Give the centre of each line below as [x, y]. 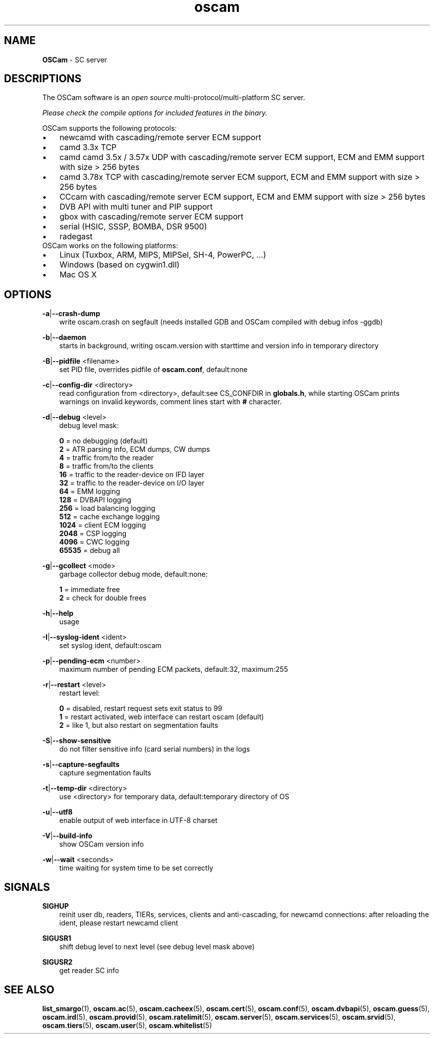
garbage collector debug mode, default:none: [134, 574]
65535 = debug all [89, 550]
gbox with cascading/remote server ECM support [152, 217]
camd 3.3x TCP [88, 147]
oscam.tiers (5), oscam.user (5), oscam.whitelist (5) [127, 1025]
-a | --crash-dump [71, 314]
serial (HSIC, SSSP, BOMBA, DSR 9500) [133, 227]
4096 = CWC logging [94, 542]
